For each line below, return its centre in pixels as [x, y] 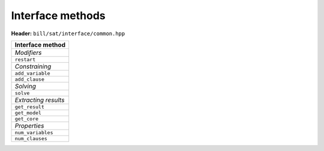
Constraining [33, 66]
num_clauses [31, 138]
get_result [30, 107]
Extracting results [40, 100]
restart [25, 59]
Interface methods [58, 16]
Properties [29, 125]
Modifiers [28, 53]
